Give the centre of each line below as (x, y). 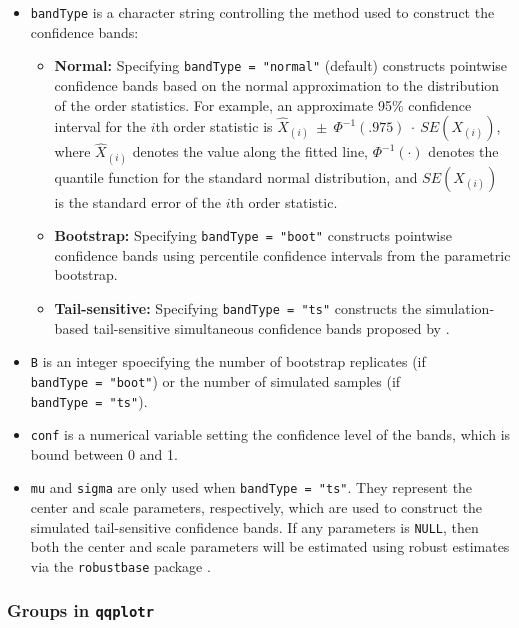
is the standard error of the (137, 201)
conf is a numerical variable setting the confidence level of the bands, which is (270, 434)
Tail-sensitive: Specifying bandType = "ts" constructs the (238, 307)
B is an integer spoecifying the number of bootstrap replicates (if (228, 361)
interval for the (100, 126)
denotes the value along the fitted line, (250, 151)
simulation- (460, 307)
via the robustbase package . (120, 565)
